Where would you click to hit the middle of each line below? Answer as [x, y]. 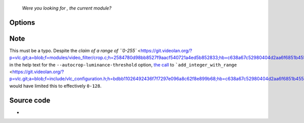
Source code [30, 100]
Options [22, 22]
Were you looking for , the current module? [67, 8]
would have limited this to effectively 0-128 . [55, 86]
